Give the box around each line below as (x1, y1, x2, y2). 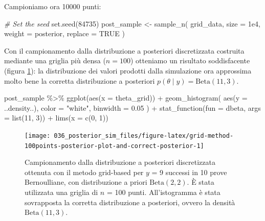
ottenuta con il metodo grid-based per (25, 166, 144, 177)
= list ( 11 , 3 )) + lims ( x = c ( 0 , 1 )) (4, 112, 108, 123)
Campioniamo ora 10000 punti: (4, 1, 101, 11)
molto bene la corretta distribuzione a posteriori (4, 75, 155, 86)
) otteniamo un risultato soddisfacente (130, 55, 250, 66)
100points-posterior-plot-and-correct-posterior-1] (25, 142, 204, 150)
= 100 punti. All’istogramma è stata (106, 187, 220, 198)
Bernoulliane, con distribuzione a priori (25, 177, 147, 187)
